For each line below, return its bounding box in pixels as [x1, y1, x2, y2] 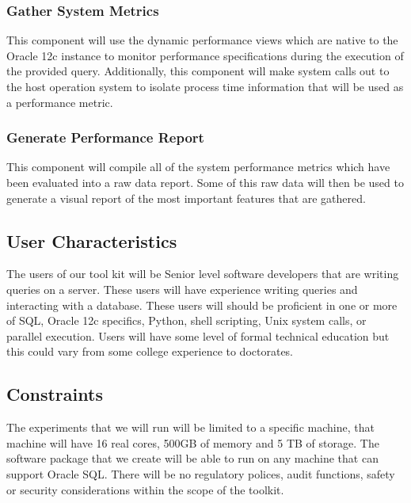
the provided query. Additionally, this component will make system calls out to [6, 63, 390, 79]
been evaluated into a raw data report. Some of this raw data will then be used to [6, 174, 404, 190]
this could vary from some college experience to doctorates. [6, 343, 294, 360]
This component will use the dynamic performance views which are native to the [6, 32, 398, 48]
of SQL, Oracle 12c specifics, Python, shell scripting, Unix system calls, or [6, 312, 367, 329]
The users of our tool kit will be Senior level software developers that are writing [6, 265, 399, 282]
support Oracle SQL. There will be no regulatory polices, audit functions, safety [6, 465, 395, 482]
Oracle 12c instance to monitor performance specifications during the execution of [6, 47, 404, 63]
